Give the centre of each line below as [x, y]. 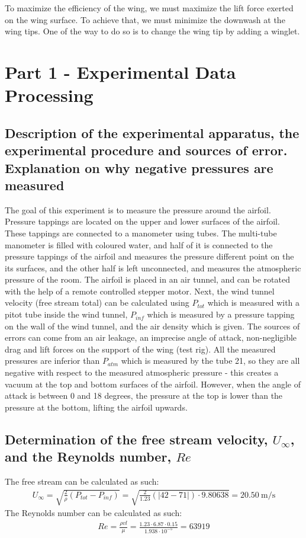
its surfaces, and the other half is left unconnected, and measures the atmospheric [153, 268]
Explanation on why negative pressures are [139, 167]
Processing [49, 95]
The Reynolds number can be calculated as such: [94, 513]
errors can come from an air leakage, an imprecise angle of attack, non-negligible [151, 337]
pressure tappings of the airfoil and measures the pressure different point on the [149, 256]
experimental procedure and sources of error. [146, 150]
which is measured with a [254, 302]
